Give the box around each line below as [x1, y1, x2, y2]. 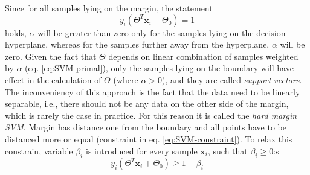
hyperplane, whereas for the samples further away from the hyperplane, [5, 38, 270, 51]
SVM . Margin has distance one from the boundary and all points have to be [5, 121, 286, 133]
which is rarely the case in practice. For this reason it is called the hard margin [5, 109, 297, 121]
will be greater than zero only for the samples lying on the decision [37, 26, 286, 39]
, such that [207, 144, 248, 157]
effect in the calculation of [5, 73, 102, 86]
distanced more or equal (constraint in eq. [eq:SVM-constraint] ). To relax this [5, 132, 292, 145]
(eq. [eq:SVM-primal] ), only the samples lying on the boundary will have [25, 62, 294, 74]
